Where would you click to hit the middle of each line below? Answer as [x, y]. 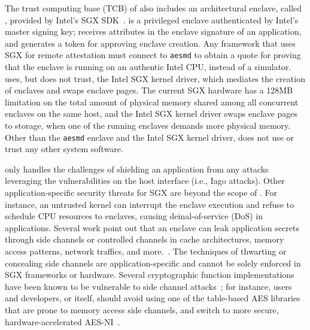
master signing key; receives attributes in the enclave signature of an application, [153, 31]
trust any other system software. [64, 149]
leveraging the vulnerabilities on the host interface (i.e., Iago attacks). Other [145, 181]
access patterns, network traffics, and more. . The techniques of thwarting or [146, 251]
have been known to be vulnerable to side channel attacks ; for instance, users [148, 286]
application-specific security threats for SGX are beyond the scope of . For [141, 193]
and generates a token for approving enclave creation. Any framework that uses [150, 43]
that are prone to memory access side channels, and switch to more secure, [142, 309]
